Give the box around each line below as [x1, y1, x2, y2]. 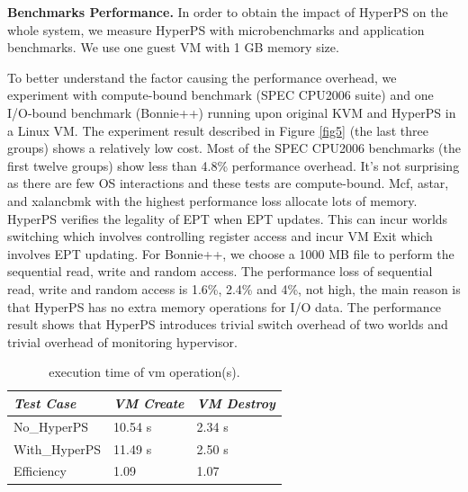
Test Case [13, 393, 76, 412]
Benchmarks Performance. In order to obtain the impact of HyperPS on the [7, 3, 448, 21]
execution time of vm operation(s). [49, 362, 240, 381]
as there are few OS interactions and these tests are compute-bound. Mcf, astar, [7, 174, 449, 192]
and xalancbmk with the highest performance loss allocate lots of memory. [7, 191, 418, 210]
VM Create [113, 393, 184, 412]
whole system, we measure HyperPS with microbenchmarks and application [7, 20, 425, 39]
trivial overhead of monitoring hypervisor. [7, 332, 238, 351]
